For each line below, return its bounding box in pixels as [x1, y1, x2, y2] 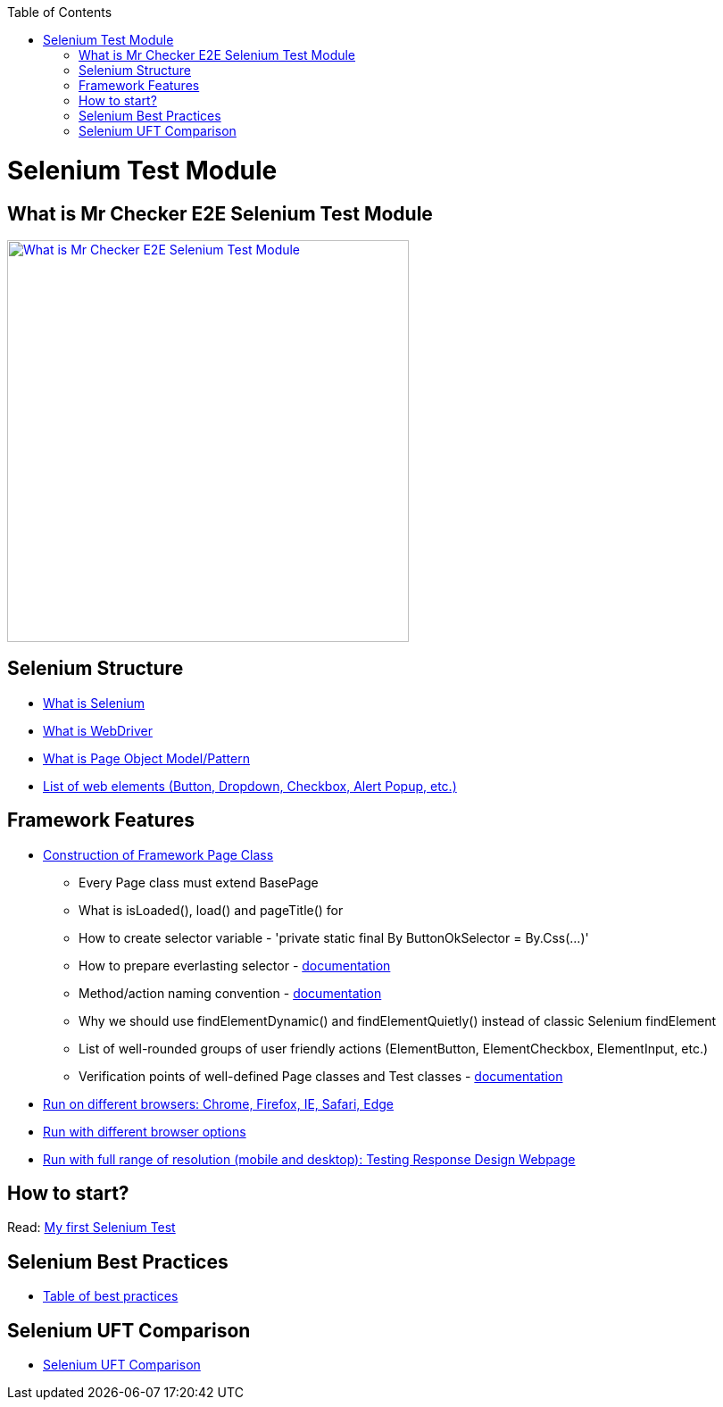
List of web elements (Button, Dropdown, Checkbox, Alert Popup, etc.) [43, 778, 457, 794]
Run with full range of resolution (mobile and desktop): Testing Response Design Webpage [43, 1151, 576, 1167]
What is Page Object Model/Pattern [43, 750, 250, 766]
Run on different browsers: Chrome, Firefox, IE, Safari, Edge [43, 1095, 394, 1111]
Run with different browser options [43, 1123, 246, 1139]
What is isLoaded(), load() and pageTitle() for [79, 902, 344, 918]
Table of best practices [43, 1288, 179, 1304]
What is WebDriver [43, 722, 153, 738]
